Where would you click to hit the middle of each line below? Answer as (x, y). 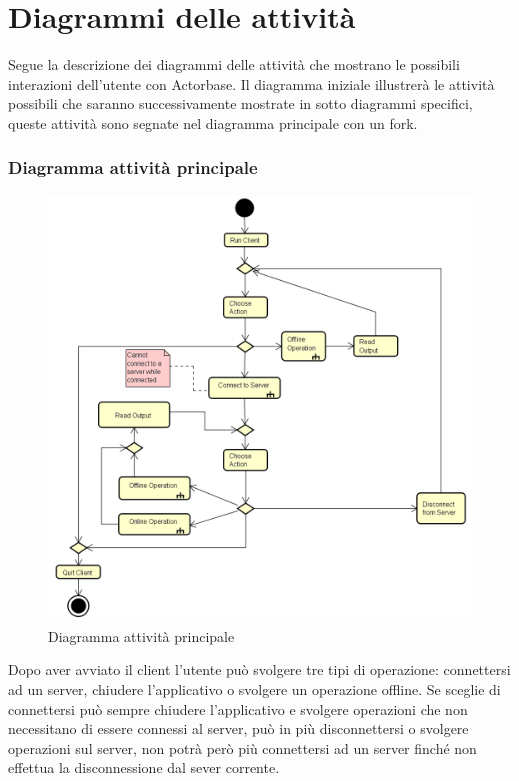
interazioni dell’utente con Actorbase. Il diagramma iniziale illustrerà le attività (251, 83)
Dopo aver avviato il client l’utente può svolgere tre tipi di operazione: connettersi (259, 669)
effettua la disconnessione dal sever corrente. (144, 767)
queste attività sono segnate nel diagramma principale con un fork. (213, 122)
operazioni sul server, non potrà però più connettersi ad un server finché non (242, 747)
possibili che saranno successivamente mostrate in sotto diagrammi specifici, (240, 103)
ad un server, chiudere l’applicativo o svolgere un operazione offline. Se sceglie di (254, 688)
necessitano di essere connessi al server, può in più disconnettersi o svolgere (238, 728)
